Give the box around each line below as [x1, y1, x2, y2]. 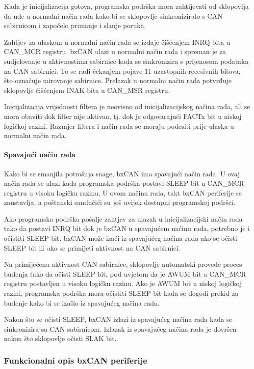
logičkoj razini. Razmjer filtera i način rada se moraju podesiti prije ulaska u [4, 120, 234, 131]
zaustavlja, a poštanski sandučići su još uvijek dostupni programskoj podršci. [4, 197, 235, 207]
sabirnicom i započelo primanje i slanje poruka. [4, 20, 146, 30]
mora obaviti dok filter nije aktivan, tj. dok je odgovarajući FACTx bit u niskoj [4, 111, 242, 121]
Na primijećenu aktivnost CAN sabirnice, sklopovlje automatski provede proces [4, 259, 242, 269]
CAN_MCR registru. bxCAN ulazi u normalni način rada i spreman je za [4, 46, 226, 57]
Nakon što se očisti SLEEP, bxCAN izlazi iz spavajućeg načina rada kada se [4, 314, 232, 324]
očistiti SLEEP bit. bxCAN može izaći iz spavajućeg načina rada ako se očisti [4, 233, 237, 243]
